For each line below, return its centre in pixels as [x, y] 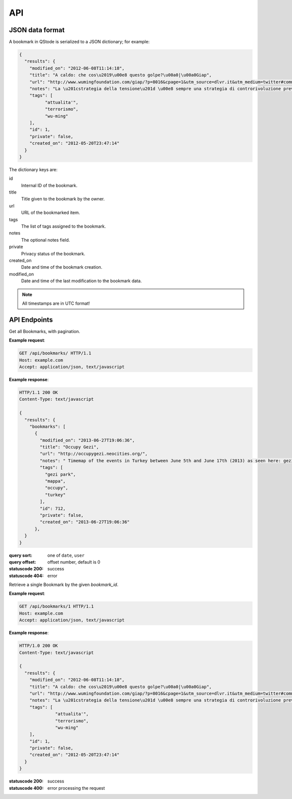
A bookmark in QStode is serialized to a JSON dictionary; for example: [79, 42]
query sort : [21, 555]
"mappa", [55, 481]
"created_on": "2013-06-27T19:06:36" [85, 522]
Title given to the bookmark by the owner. [63, 199]
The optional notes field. [46, 240]
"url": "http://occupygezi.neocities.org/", [94, 454]
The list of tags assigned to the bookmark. [64, 226]
